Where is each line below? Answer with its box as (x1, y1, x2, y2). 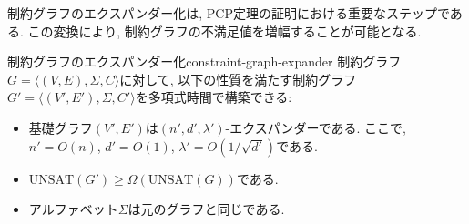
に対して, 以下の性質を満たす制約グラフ (119, 69, 357, 88)
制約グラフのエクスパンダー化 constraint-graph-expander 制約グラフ (7, 52, 402, 71)
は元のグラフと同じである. (127, 199, 285, 219)
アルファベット (28, 199, 118, 219)
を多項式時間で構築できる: (135, 87, 292, 107)
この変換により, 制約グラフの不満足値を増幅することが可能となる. (27, 21, 422, 40)
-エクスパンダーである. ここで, (225, 117, 407, 137)
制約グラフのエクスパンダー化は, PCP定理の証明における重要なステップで (7, 4, 450, 22)
